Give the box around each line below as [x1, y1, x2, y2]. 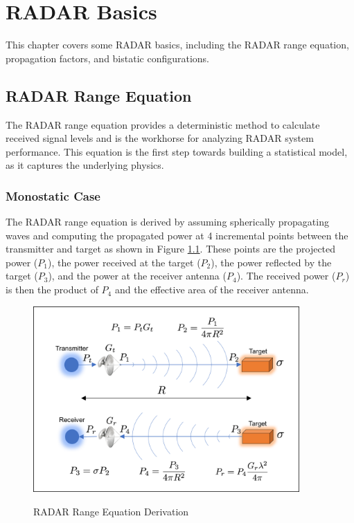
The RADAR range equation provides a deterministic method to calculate [6, 117, 320, 131]
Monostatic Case [6, 187, 100, 204]
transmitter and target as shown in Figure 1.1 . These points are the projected [6, 241, 336, 256]
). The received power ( [236, 268, 336, 283]
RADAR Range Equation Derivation [33, 504, 189, 518]
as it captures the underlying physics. [6, 158, 164, 172]
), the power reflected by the [211, 255, 332, 269]
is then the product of [6, 282, 98, 297]
